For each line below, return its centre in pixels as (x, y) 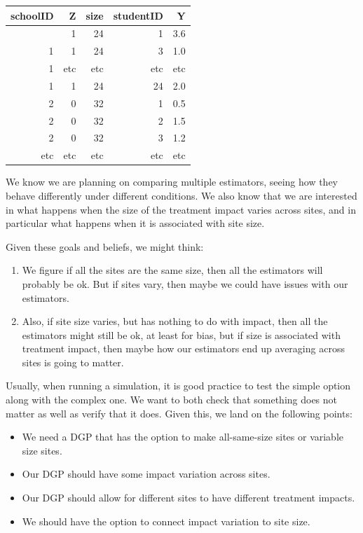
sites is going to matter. (73, 362)
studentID (138, 15)
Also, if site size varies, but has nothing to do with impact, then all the (175, 321)
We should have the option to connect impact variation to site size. (166, 521)
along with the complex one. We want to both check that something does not (172, 400)
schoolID (32, 15)
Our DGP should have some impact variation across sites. (146, 474)
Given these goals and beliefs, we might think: (105, 246)
